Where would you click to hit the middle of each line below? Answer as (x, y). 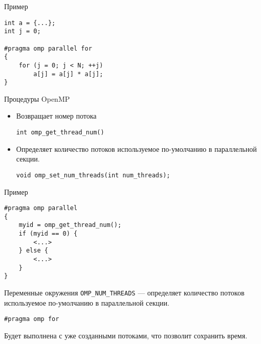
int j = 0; (23, 31)
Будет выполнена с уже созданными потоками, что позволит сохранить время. (126, 335)
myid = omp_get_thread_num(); (70, 225)
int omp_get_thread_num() (60, 133)
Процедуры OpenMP (37, 98)
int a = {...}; (30, 23)
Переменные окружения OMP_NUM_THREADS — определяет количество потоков (124, 293)
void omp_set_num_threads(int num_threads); (93, 175)
